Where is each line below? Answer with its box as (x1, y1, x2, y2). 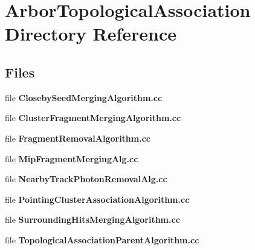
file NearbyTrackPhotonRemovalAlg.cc (5, 173, 167, 185)
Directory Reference (5, 21, 177, 46)
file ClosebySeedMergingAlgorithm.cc (5, 91, 163, 104)
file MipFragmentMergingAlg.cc (5, 152, 138, 165)
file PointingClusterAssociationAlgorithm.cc (5, 192, 190, 205)
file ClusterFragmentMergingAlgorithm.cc (5, 111, 181, 124)
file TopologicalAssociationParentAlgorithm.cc (5, 233, 199, 246)
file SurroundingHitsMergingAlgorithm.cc (5, 213, 180, 226)
